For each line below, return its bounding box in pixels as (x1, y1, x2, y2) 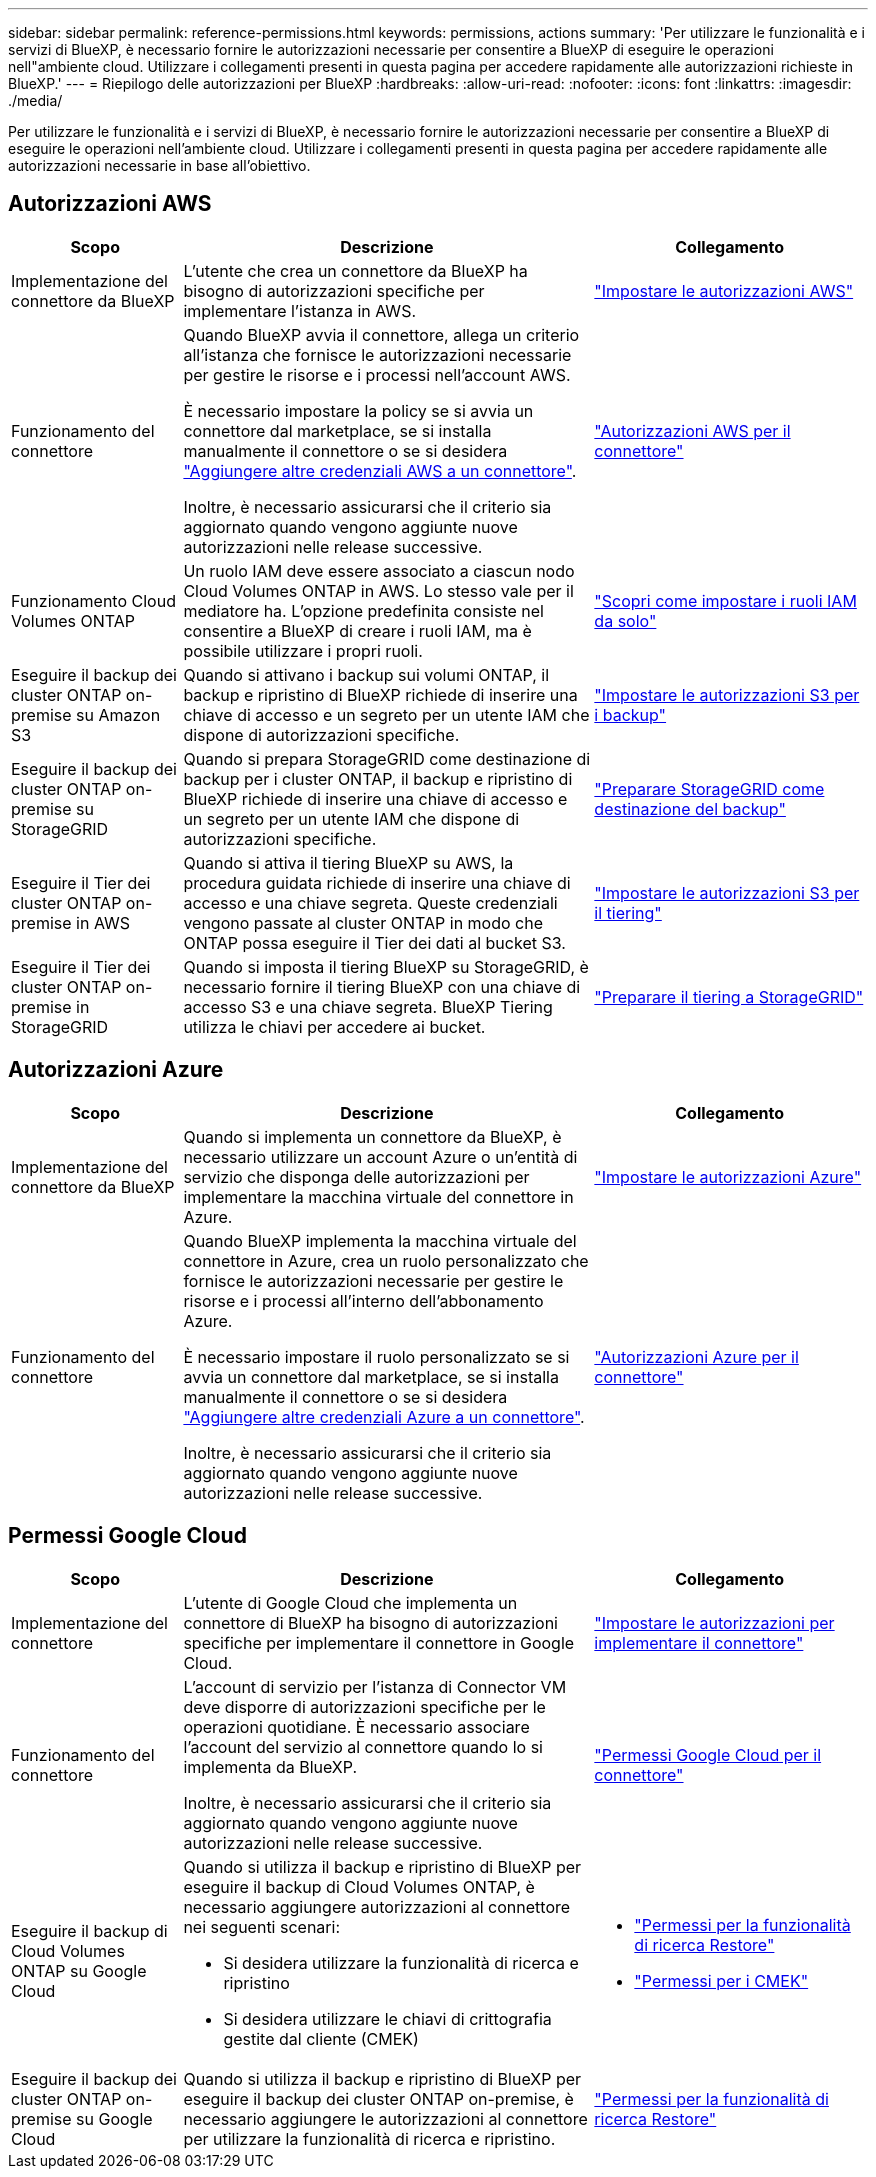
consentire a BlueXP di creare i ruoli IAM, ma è (183, 620, 532, 641)
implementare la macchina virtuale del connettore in (183, 1186, 574, 1207)
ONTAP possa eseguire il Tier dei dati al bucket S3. (183, 932, 566, 953)
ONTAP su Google (11, 1960, 147, 1981)
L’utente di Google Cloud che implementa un (183, 1592, 518, 1613)
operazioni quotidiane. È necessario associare (183, 1716, 530, 1737)
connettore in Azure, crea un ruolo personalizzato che (183, 1250, 589, 1271)
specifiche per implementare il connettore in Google (183, 1632, 575, 1653)
